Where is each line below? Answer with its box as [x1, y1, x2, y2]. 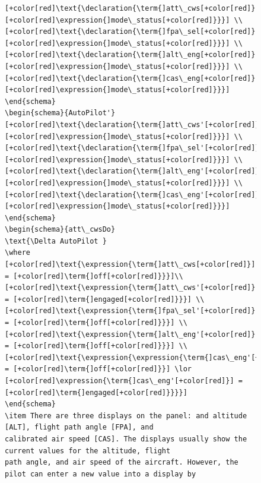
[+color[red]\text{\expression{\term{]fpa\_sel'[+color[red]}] [5, 307, 260, 315]
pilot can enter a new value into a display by [5, 469, 196, 478]
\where [5, 248, 30, 257]
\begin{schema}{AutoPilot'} [5, 109, 116, 118]
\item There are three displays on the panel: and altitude [5, 411, 247, 420]
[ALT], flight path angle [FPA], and [5, 423, 154, 432]
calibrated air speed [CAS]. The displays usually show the [5, 434, 247, 443]
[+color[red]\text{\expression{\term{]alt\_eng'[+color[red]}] [5, 330, 260, 339]
